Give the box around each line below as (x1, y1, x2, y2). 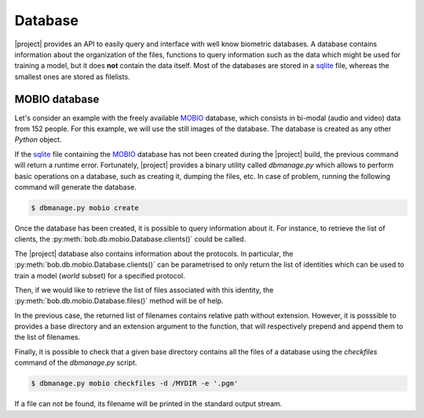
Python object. (14, 135, 62, 144)
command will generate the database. (14, 182, 137, 191)
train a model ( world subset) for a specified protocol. (14, 271, 185, 280)
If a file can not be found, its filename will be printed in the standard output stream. (14, 399, 283, 409)
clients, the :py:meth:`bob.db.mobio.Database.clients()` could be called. (14, 234, 247, 244)
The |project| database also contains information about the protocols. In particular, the (14, 249, 294, 258)
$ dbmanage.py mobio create (31, 203, 139, 212)
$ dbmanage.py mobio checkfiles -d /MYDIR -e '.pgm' (31, 379, 239, 388)
